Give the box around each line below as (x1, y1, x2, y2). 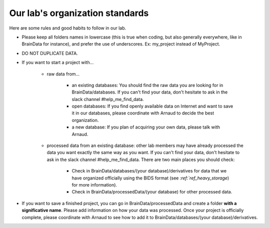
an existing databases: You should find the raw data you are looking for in (71, 82, 223, 88)
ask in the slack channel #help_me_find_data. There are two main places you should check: (46, 156, 235, 162)
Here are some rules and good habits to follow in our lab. (9, 25, 126, 31)
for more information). (71, 181, 117, 187)
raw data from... (46, 70, 80, 77)
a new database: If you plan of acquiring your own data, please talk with (71, 124, 220, 130)
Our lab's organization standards (9, 7, 149, 18)
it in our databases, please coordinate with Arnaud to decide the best (71, 110, 214, 116)
